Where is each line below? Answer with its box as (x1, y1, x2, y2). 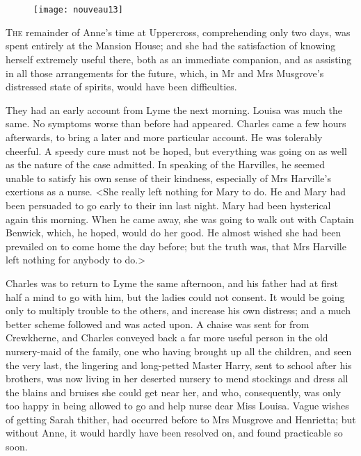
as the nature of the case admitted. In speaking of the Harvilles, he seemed (6, 157, 325, 172)
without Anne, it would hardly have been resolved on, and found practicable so (6, 425, 343, 440)
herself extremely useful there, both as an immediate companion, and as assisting (6, 52, 352, 67)
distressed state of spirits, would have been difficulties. (6, 79, 237, 94)
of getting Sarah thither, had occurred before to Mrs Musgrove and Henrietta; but (6, 412, 356, 426)
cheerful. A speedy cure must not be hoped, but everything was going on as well (6, 143, 347, 158)
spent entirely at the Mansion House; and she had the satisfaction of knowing (6, 38, 336, 53)
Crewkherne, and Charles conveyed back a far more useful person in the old (6, 330, 328, 345)
